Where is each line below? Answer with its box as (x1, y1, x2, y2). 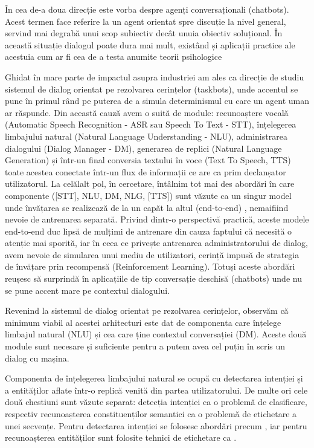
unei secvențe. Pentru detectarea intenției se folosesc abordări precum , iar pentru (5, 419, 307, 432)
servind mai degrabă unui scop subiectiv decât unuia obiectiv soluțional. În (5, 27, 283, 39)
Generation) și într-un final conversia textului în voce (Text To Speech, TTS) (5, 154, 291, 166)
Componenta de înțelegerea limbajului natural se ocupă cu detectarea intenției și (5, 372, 303, 385)
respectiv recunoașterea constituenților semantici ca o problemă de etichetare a (5, 407, 297, 420)
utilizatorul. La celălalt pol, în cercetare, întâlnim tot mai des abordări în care (5, 177, 295, 190)
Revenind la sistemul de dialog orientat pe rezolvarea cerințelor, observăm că (5, 304, 289, 317)
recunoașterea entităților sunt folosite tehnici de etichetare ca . (5, 431, 237, 444)
